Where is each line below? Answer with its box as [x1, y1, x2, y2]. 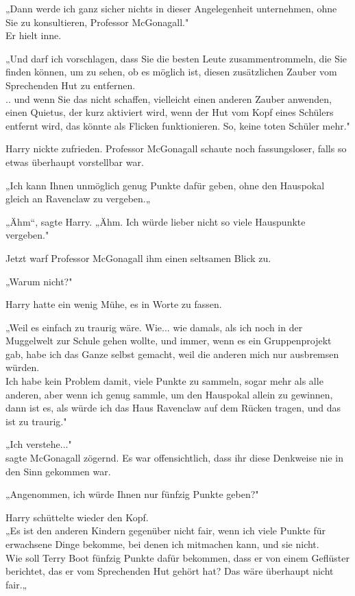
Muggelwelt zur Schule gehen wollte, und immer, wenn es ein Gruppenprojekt [5, 333, 332, 348]
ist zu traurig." [5, 414, 67, 428]
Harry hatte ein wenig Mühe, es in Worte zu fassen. [5, 297, 222, 311]
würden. [5, 360, 40, 374]
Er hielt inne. [5, 28, 62, 43]
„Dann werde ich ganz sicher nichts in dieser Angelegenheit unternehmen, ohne [5, 1, 337, 15]
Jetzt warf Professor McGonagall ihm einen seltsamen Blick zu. [5, 250, 271, 265]
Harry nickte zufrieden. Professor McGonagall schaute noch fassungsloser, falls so [5, 141, 347, 156]
